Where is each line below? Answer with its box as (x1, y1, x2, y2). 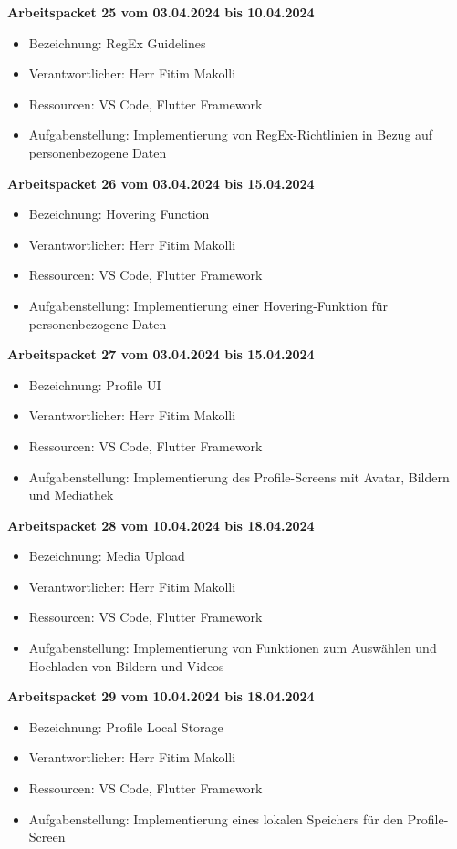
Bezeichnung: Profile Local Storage (28, 717, 223, 736)
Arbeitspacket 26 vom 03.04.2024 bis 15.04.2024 (7, 173, 315, 192)
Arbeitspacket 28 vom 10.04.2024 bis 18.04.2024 (7, 515, 315, 534)
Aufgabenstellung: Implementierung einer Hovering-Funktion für (28, 295, 389, 315)
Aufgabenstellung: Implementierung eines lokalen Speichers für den (28, 809, 404, 828)
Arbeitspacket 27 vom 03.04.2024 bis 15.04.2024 (7, 345, 315, 364)
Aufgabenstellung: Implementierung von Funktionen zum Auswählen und (28, 638, 437, 657)
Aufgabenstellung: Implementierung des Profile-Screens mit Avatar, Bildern (28, 467, 450, 486)
